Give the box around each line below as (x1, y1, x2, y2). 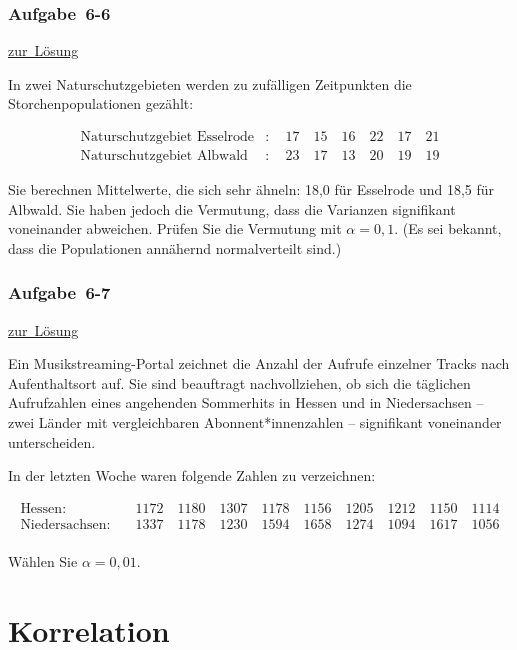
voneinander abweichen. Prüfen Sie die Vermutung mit (8, 218, 342, 239)
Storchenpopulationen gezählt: (8, 93, 194, 114)
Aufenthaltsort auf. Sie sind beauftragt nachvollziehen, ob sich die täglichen (8, 372, 471, 393)
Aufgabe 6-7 (8, 280, 111, 305)
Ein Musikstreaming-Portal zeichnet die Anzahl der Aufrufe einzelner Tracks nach (8, 353, 510, 374)
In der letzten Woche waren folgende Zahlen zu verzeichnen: (8, 465, 376, 486)
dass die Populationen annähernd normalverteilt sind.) (8, 237, 342, 258)
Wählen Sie (8, 550, 78, 571)
